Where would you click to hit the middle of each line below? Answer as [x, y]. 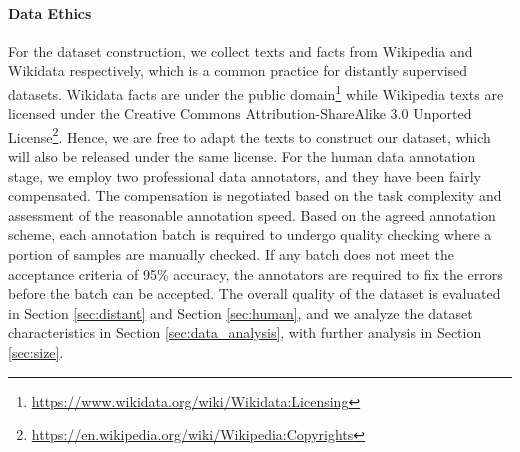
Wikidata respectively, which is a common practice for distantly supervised [238, 70]
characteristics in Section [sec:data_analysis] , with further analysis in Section [245, 332]
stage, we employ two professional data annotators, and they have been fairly [244, 175]
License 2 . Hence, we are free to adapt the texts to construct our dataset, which [249, 135]
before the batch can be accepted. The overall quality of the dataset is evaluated [254, 293]
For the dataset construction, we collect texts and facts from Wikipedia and [240, 50]
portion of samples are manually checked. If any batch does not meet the [231, 254]
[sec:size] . [36, 352]
